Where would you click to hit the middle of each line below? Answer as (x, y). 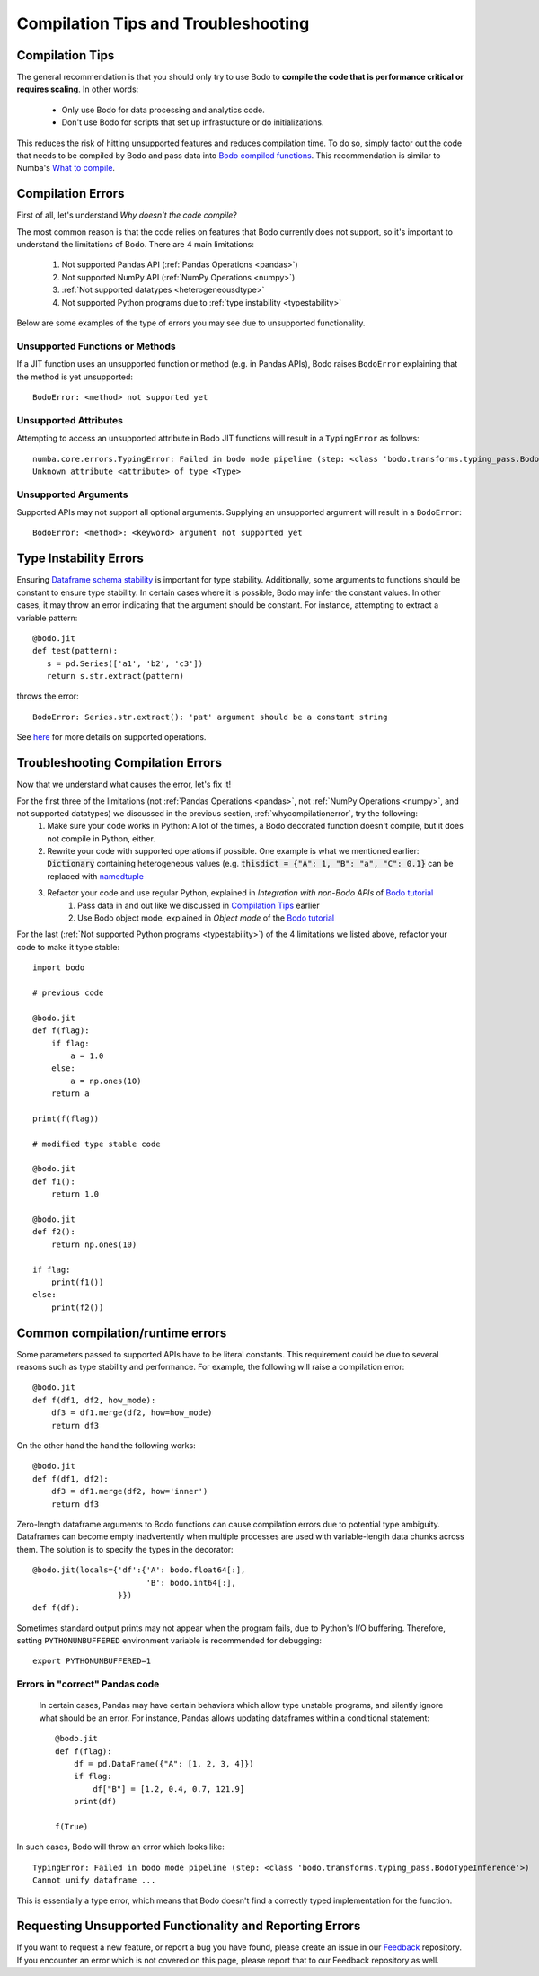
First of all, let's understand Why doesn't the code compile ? (127, 215)
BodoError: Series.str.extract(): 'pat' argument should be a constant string (210, 717)
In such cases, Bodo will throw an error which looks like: (120, 1847)
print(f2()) (77, 1307)
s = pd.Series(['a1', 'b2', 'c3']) (125, 663)
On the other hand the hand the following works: (106, 1446)
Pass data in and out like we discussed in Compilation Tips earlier (199, 905)
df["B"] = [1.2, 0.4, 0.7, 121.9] (169, 1789)
